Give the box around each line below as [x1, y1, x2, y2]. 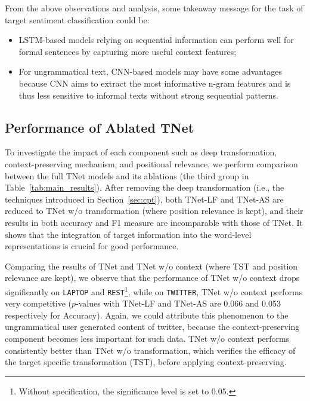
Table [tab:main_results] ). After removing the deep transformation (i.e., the [5, 181, 284, 194]
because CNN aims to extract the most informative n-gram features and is [18, 76, 291, 89]
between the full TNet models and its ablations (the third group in [5, 169, 249, 182]
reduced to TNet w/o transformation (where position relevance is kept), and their [5, 204, 303, 217]
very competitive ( [5, 297, 72, 310]
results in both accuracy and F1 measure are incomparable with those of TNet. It [5, 216, 303, 228]
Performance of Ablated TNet [5, 118, 194, 136]
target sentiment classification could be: [5, 13, 150, 26]
